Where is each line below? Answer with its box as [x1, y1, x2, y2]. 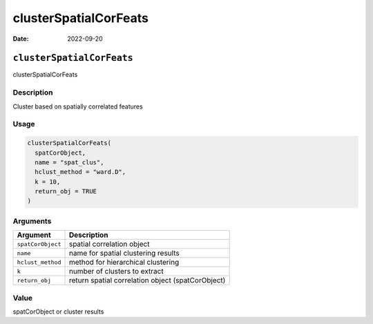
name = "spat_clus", [35, 158, 104, 166]
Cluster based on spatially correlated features [12, 102, 143, 111]
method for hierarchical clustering [68, 258, 180, 267]
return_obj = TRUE [35, 187, 97, 196]
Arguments [12, 216, 52, 226]
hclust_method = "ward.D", [35, 168, 126, 176]
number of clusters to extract [68, 267, 164, 276]
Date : [12, 35, 29, 43]
